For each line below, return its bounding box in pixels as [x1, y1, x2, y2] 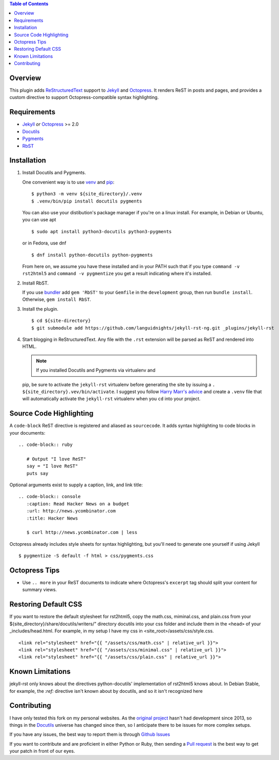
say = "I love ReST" [26, 463, 78, 469]
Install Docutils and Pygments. [22, 170, 87, 176]
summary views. [22, 587, 57, 593]
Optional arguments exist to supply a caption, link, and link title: [9, 482, 143, 488]
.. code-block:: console [18, 494, 81, 500]
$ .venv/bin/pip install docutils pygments [31, 198, 142, 204]
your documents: [9, 429, 46, 436]
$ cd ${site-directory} [31, 318, 91, 324]
